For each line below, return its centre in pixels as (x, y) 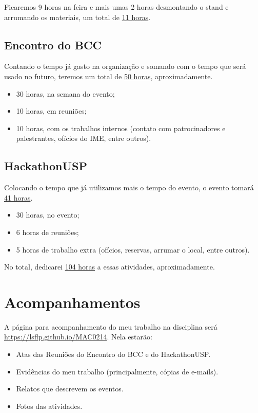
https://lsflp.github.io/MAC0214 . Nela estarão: (78, 337)
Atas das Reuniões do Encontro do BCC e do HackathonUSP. (113, 354)
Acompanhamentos (72, 302)
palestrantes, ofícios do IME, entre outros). (84, 138)
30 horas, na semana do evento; (65, 93)
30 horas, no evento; (48, 215)
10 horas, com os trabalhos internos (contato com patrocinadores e (121, 128)
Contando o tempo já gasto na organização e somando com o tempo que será (125, 66)
